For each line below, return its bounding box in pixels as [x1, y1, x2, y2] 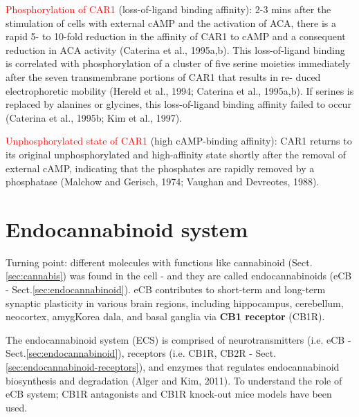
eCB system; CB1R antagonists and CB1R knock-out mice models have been [6, 387, 332, 401]
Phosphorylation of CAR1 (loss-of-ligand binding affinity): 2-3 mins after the [6, 2, 331, 16]
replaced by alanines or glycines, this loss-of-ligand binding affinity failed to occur [6, 97, 351, 111]
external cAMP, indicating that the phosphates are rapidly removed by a [6, 160, 315, 175]
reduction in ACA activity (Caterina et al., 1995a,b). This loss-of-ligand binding [6, 42, 345, 57]
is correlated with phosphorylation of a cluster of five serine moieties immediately [6, 56, 351, 71]
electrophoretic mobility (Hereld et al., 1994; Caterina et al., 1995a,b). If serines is [6, 83, 354, 98]
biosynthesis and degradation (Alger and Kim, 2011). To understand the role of [6, 373, 342, 387]
